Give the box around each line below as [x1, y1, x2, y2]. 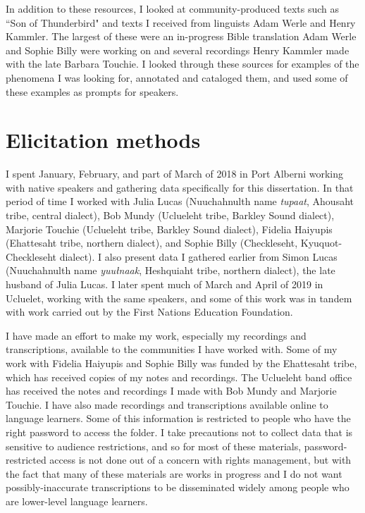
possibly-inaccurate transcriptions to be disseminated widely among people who [6, 480, 349, 495]
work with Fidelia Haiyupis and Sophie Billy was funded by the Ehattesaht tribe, [6, 356, 357, 370]
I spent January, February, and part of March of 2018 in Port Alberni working [6, 166, 344, 181]
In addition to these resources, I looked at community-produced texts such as [6, 1, 340, 16]
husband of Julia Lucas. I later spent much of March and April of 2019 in [6, 277, 323, 292]
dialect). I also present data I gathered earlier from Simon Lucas [59, 249, 338, 264]
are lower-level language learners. [6, 493, 148, 508]
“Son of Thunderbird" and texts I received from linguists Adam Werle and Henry [6, 15, 356, 30]
